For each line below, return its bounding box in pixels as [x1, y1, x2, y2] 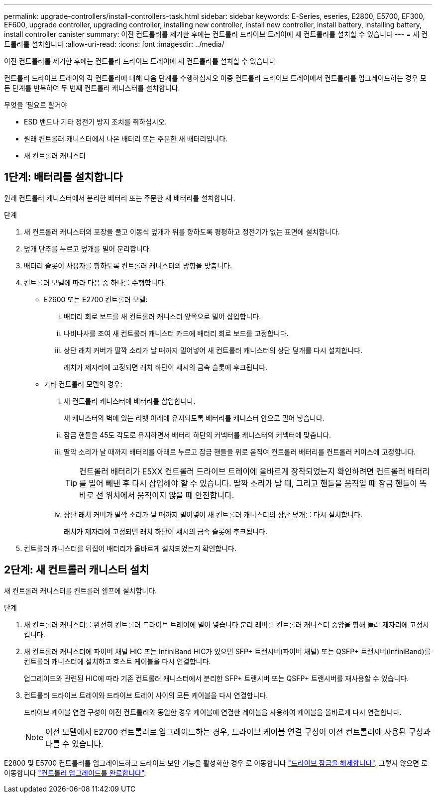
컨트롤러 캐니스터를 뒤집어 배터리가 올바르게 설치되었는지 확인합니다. [24, 544, 236, 553]
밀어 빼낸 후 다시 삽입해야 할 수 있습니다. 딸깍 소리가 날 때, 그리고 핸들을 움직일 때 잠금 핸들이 [89, 478, 418, 488]
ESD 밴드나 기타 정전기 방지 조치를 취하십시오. [24, 117, 167, 126]
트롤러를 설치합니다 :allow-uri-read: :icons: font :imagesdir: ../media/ [4, 40, 224, 48]
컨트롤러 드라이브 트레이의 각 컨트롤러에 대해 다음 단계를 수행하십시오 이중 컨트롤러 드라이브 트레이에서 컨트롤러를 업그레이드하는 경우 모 [4, 74, 427, 82]
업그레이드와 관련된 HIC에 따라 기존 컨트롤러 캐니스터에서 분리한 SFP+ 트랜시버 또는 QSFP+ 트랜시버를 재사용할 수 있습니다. [24, 674, 409, 683]
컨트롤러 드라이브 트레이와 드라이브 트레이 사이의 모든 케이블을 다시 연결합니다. [24, 690, 268, 699]
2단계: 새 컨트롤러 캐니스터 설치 [4, 564, 149, 576]
